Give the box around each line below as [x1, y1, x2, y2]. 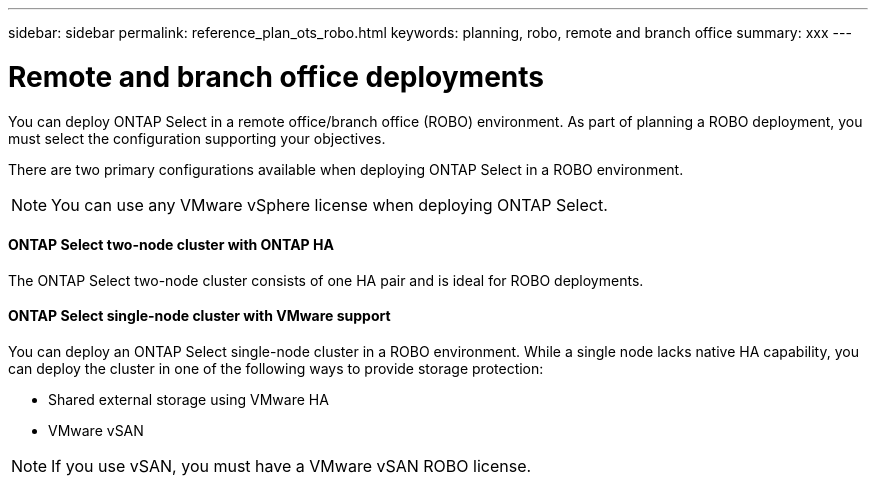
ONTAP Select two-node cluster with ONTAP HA [8, 236, 334, 254]
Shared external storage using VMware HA [48, 390, 329, 408]
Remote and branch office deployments [8, 59, 544, 94]
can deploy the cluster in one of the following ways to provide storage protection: [8, 359, 544, 377]
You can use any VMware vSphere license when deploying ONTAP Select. [51, 194, 608, 215]
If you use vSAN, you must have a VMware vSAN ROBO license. [51, 455, 532, 476]
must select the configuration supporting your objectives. [8, 129, 386, 147]
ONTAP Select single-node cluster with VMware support [8, 307, 391, 325]
